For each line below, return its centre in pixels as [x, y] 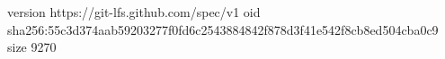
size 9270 [32, 47]
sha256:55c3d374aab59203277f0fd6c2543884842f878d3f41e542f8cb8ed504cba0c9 [223, 29]
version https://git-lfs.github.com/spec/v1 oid [134, 12]
